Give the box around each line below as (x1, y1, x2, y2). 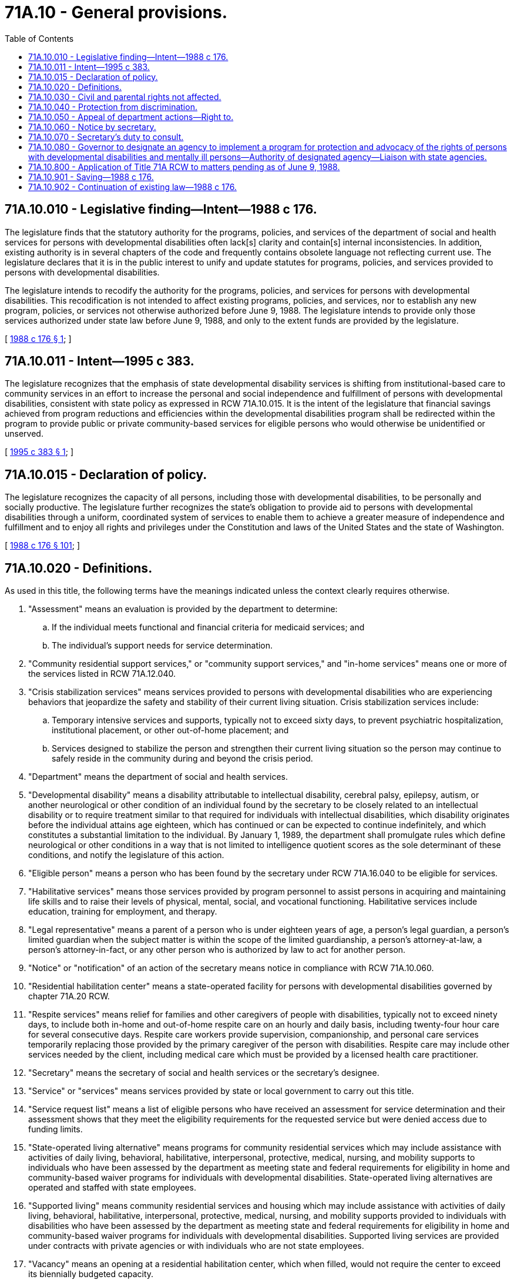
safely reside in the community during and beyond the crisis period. (52, 753, 313, 764)
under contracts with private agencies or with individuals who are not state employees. (28, 1241, 364, 1251)
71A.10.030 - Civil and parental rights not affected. (28, 91, 221, 102)
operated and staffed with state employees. (28, 1182, 196, 1193)
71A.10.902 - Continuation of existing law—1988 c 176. (28, 181, 237, 192)
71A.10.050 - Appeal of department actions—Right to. (28, 111, 234, 122)
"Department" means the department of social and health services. (28, 772, 288, 782)
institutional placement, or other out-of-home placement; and (52, 725, 289, 736)
